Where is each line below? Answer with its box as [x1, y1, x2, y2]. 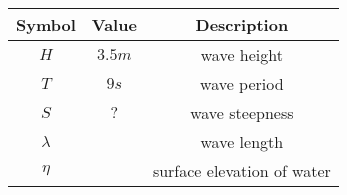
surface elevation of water [152, 159, 331, 182]
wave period [200, 72, 284, 95]
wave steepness [190, 101, 294, 124]
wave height [200, 43, 283, 66]
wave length [200, 130, 284, 153]
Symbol [16, 13, 76, 36]
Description [195, 13, 289, 36]
